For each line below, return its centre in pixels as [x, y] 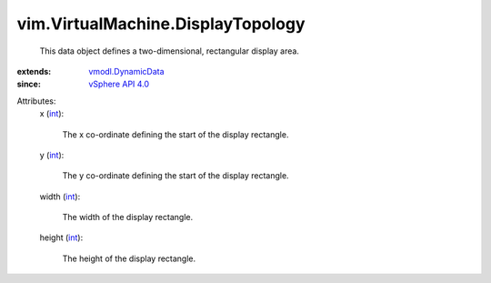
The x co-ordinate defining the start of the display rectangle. [175, 134]
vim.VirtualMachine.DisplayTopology [161, 24]
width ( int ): [60, 197]
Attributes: [36, 101]
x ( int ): [52, 114]
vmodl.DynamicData [126, 71]
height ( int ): [61, 238]
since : [29, 84]
